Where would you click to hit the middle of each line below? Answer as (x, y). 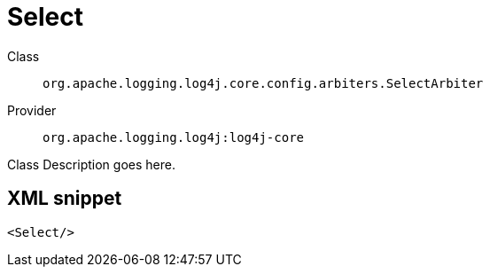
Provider (32, 110)
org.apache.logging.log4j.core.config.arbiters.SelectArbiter (263, 83)
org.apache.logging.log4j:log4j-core (174, 137)
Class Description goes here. (91, 164)
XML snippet (65, 199)
